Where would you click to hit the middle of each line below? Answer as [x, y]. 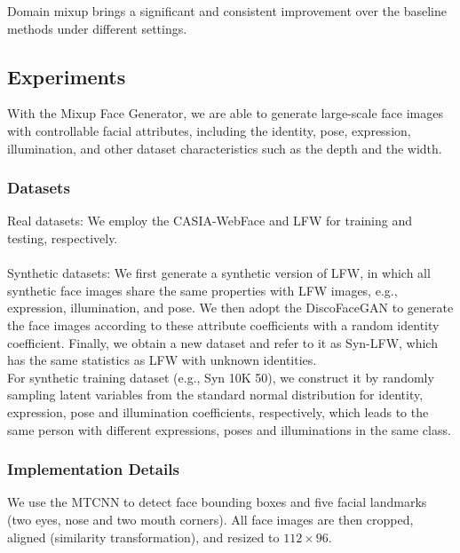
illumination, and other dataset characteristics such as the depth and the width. [225, 148]
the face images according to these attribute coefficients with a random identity [223, 324]
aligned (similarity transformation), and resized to [143, 537]
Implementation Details [93, 469]
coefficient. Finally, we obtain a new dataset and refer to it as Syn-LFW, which [222, 342]
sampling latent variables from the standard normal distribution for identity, [215, 395]
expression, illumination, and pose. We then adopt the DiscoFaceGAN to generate [230, 308]
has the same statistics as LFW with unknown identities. [162, 360]
